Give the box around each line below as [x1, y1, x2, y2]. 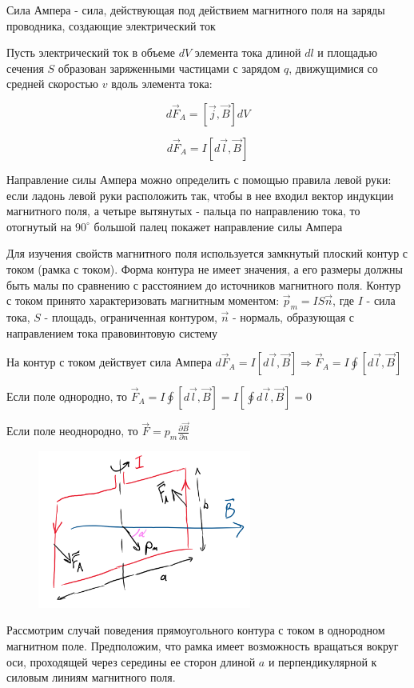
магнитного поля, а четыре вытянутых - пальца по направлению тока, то [6, 202, 360, 219]
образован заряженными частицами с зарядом [58, 59, 281, 76]
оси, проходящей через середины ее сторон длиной [6, 653, 256, 670]
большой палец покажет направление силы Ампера [94, 218, 343, 234]
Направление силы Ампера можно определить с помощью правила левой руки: [6, 170, 392, 187]
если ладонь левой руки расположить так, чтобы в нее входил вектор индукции [6, 186, 394, 203]
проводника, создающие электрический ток [6, 17, 216, 34]
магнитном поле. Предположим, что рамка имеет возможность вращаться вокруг [6, 637, 399, 654]
